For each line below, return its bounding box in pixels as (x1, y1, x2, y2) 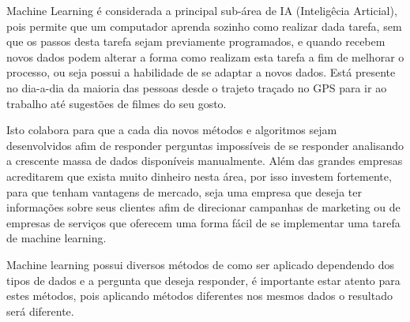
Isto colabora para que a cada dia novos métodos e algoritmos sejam (6, 122, 337, 138)
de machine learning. (6, 230, 107, 246)
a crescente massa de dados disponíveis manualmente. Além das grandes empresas (6, 152, 403, 169)
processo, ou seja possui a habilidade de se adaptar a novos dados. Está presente (6, 64, 396, 80)
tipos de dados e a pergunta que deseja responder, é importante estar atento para (6, 271, 401, 288)
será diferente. (6, 302, 74, 319)
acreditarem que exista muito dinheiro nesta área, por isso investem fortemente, (6, 167, 392, 184)
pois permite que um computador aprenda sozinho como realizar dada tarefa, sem (6, 17, 402, 34)
